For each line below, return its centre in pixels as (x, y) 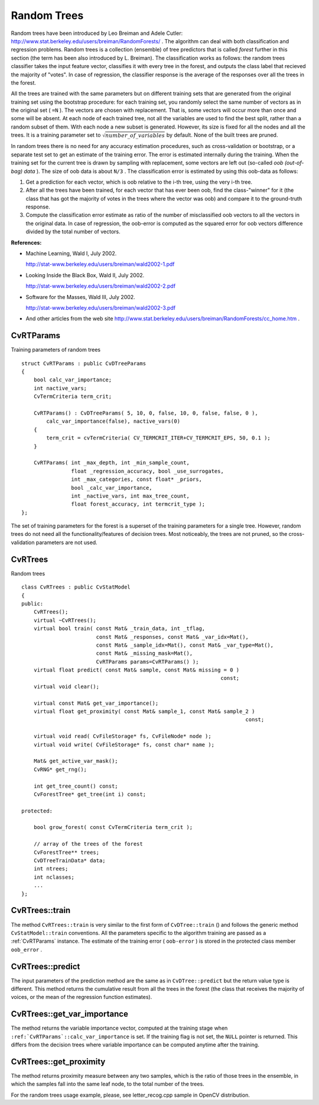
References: (26, 242)
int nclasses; (54, 877)
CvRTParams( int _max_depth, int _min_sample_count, (112, 463)
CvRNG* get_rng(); (60, 769)
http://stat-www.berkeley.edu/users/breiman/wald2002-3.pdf (101, 307)
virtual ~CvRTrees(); (65, 620)
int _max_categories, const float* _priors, (136, 479)
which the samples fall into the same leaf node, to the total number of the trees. (108, 1084)
